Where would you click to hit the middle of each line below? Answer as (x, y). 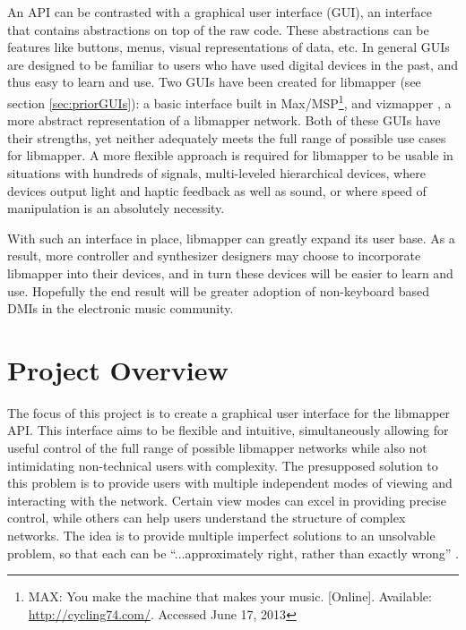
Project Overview (118, 369)
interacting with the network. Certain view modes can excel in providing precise (227, 500)
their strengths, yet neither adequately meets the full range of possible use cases (227, 137)
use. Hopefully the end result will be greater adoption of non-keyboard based (218, 290)
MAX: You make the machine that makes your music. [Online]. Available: (230, 596)
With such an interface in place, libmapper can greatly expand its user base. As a (231, 238)
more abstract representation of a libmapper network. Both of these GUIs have (224, 120)
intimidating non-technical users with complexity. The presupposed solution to (223, 465)
